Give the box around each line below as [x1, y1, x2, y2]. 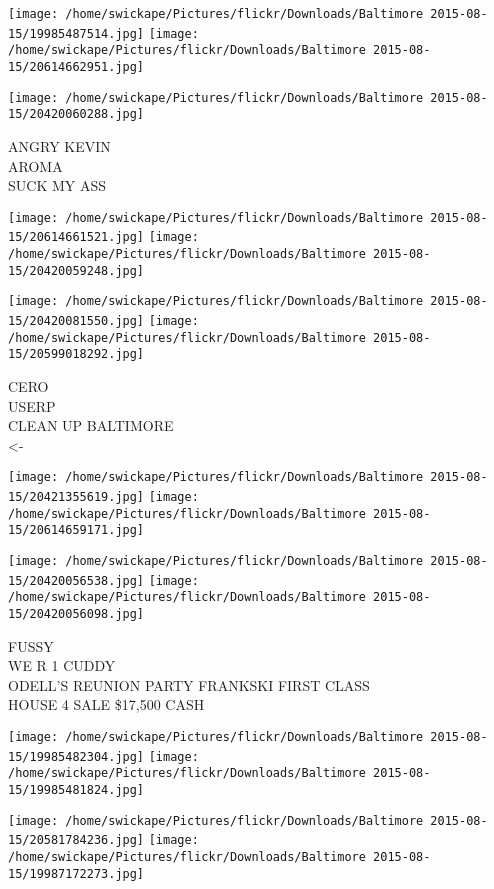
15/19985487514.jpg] [8, 26, 145, 41]
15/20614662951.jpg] [8, 59, 145, 74]
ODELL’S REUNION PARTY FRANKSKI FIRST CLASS [8, 674, 370, 695]
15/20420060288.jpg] [8, 107, 145, 122]
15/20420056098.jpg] [8, 606, 145, 621]
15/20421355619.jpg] [8, 490, 145, 504]
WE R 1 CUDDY [8, 655, 116, 676]
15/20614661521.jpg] [8, 230, 145, 245]
